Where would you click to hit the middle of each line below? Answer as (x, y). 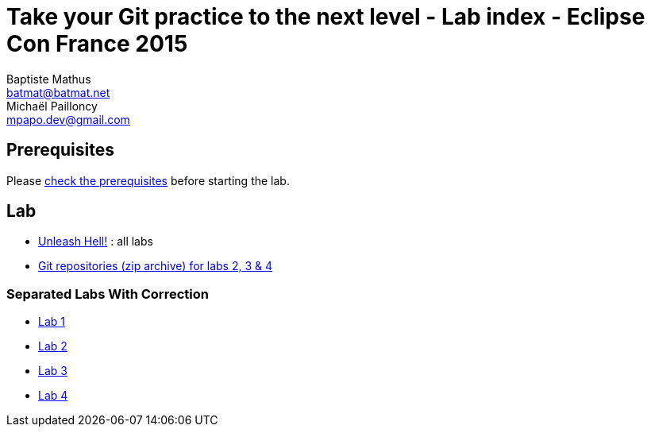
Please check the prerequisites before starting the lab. (148, 180)
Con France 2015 (97, 44)
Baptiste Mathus (49, 79)
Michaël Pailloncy (52, 106)
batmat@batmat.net (58, 92)
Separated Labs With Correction (108, 294)
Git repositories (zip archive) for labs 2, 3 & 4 (155, 266)
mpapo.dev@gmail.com (68, 119)
